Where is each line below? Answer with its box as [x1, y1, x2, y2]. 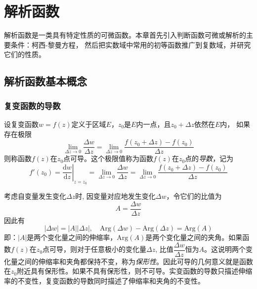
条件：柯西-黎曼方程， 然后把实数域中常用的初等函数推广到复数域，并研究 [10, 39, 251, 50]
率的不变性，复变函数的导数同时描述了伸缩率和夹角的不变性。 [4, 276, 205, 286]
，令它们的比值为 [166, 190, 222, 201]
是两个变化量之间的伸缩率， [27, 232, 117, 242]
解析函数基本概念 [4, 73, 87, 89]
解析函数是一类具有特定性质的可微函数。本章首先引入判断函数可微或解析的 [4, 30, 246, 40]
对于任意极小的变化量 [77, 244, 147, 254]
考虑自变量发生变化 [4, 190, 66, 201]
